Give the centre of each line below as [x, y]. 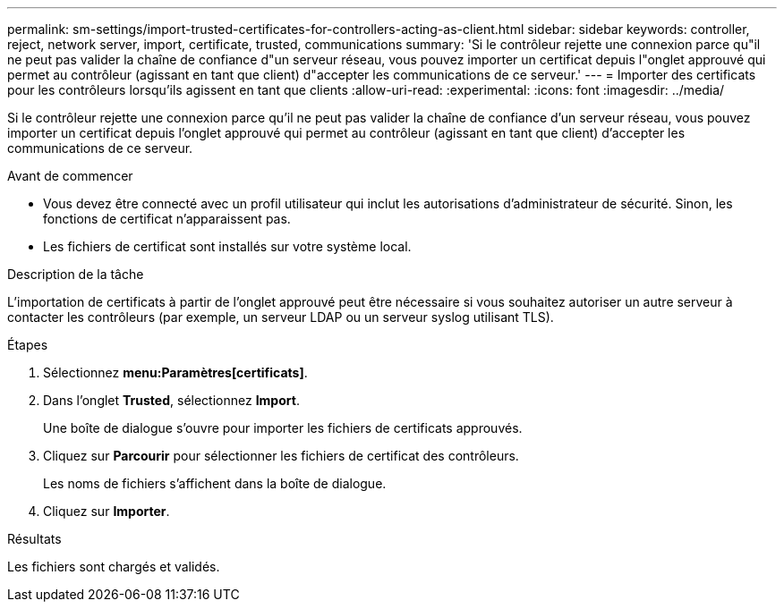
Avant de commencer [70, 176]
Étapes [28, 345]
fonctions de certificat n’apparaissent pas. [167, 219]
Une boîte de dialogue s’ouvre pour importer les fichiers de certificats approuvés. [283, 428]
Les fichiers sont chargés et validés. [114, 567]
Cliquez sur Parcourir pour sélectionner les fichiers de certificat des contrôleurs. [281, 456]
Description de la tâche [76, 274]
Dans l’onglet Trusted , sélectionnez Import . [171, 400]
